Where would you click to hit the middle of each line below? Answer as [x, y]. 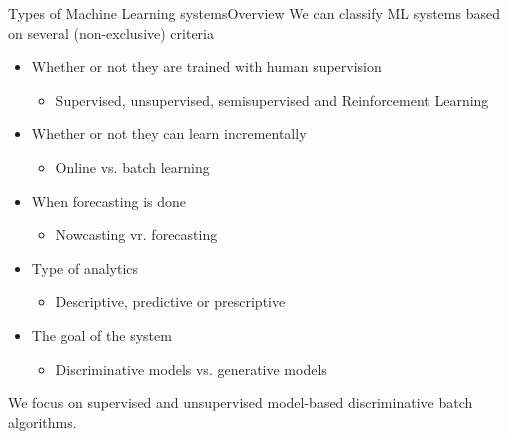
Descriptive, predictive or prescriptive [170, 301]
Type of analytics [85, 267]
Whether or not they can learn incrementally [169, 133]
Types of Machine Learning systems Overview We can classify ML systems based [254, 13]
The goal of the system [101, 334]
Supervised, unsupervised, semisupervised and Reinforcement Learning [272, 99]
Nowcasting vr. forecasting [136, 234]
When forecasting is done [108, 200]
